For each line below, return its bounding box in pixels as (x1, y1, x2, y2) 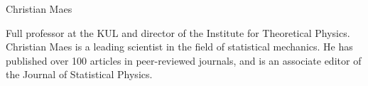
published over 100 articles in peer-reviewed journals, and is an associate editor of (6, 53, 362, 68)
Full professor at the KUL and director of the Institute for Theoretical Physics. (6, 25, 350, 40)
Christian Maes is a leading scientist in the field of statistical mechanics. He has (6, 39, 353, 54)
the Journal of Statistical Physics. (6, 67, 153, 82)
